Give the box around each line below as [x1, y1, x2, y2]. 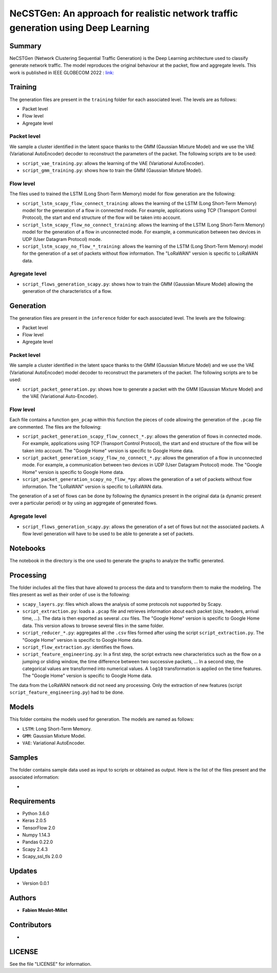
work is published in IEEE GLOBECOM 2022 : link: [9, 69, 114, 75]
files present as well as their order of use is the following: [9, 592, 130, 598]
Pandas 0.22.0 [22, 839, 53, 845]
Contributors [9, 920, 52, 929]
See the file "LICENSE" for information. [9, 961, 92, 967]
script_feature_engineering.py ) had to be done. [9, 690, 125, 696]
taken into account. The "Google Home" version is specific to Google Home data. [22, 448, 194, 454]
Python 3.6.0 [22, 810, 50, 816]
